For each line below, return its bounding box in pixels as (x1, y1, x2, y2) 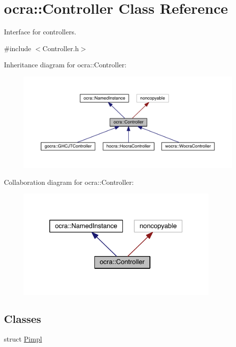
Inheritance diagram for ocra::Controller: (4, 59, 127, 70)
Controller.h (42, 43, 79, 53)
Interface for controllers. (4, 27, 76, 37)
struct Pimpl (4, 334, 42, 344)
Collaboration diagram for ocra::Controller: (4, 176, 134, 187)
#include (4, 43, 31, 53)
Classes (4, 311, 41, 326)
